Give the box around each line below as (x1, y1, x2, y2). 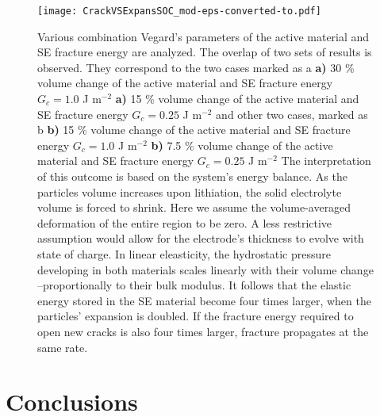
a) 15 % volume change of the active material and (115, 90, 359, 107)
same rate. (37, 339, 88, 355)
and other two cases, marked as (216, 105, 368, 122)
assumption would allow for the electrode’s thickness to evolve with (37, 230, 364, 247)
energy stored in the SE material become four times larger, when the (37, 292, 371, 308)
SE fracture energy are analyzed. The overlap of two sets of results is (37, 44, 372, 60)
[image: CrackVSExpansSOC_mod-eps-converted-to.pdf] (37, 6, 321, 17)
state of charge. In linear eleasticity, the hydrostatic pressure (37, 245, 332, 262)
